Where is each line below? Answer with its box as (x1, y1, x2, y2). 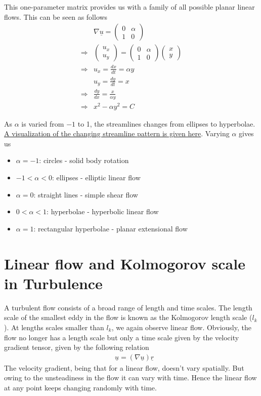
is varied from (21, 118, 64, 129)
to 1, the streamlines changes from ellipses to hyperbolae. (77, 118, 255, 129)
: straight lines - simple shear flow (33, 189, 138, 200)
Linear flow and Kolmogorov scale (4, 253, 245, 273)
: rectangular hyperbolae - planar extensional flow (33, 223, 188, 233)
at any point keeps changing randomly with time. (4, 382, 157, 392)
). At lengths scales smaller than (4, 322, 104, 332)
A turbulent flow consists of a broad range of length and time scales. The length (4, 302, 252, 312)
